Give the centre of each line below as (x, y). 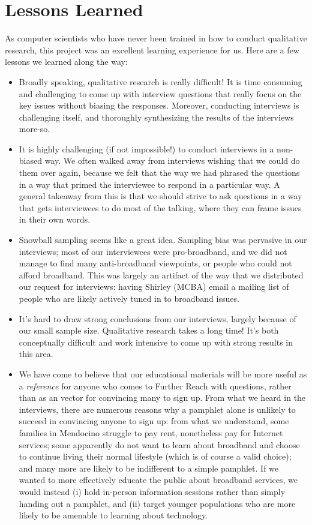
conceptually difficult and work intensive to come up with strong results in (156, 342)
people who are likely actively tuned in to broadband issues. (129, 298)
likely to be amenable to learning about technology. (113, 515)
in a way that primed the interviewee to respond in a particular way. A (149, 184)
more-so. (34, 129)
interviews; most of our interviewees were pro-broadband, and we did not (153, 251)
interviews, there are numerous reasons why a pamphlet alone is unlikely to (157, 409)
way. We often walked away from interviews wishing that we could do (172, 160)
